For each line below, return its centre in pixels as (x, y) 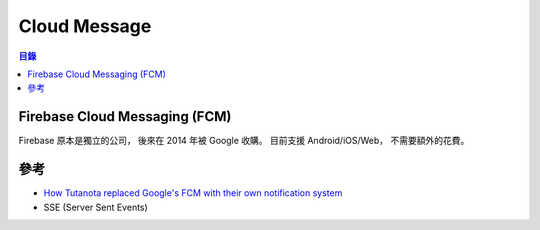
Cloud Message (85, 26)
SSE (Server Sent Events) (96, 207)
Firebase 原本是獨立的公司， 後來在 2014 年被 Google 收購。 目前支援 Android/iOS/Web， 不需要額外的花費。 (244, 141)
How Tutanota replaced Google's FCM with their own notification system (193, 193)
